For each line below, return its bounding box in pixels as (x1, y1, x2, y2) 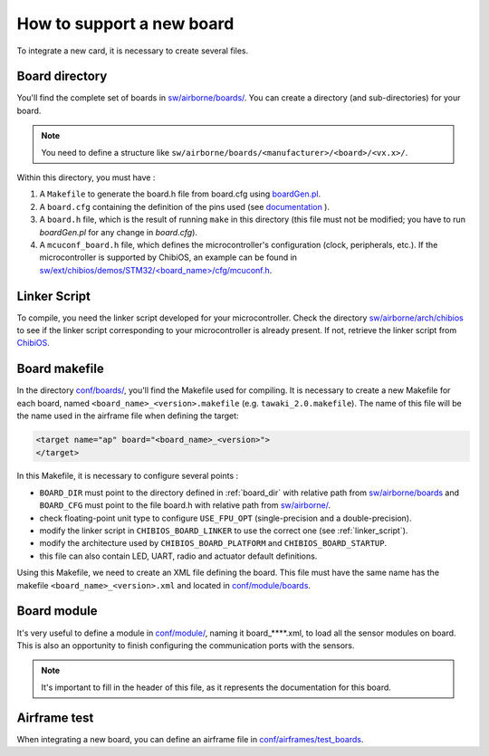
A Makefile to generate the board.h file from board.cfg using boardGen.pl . (39, 188, 321, 199)
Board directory (16, 69, 108, 84)
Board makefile (16, 361, 104, 377)
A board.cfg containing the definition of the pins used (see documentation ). (39, 201, 331, 212)
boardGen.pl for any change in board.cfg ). (39, 226, 198, 237)
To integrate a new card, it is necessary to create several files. (16, 45, 249, 56)
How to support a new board (16, 14, 235, 33)
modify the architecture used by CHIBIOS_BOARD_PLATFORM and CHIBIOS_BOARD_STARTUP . (39, 538, 388, 549)
